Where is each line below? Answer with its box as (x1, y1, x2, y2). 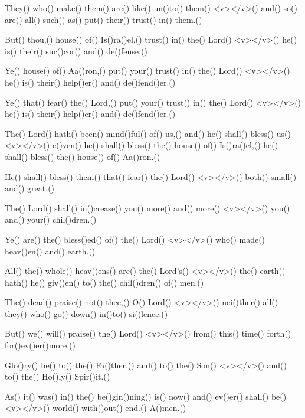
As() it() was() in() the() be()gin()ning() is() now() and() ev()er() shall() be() (5, 390, 287, 402)
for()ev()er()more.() (5, 339, 76, 351)
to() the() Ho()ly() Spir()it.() (5, 370, 110, 383)
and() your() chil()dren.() (5, 213, 97, 226)
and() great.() (5, 182, 55, 194)
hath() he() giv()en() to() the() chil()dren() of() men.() (5, 276, 204, 288)
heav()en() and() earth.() (5, 244, 96, 257)
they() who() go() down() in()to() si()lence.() (5, 307, 168, 319)
